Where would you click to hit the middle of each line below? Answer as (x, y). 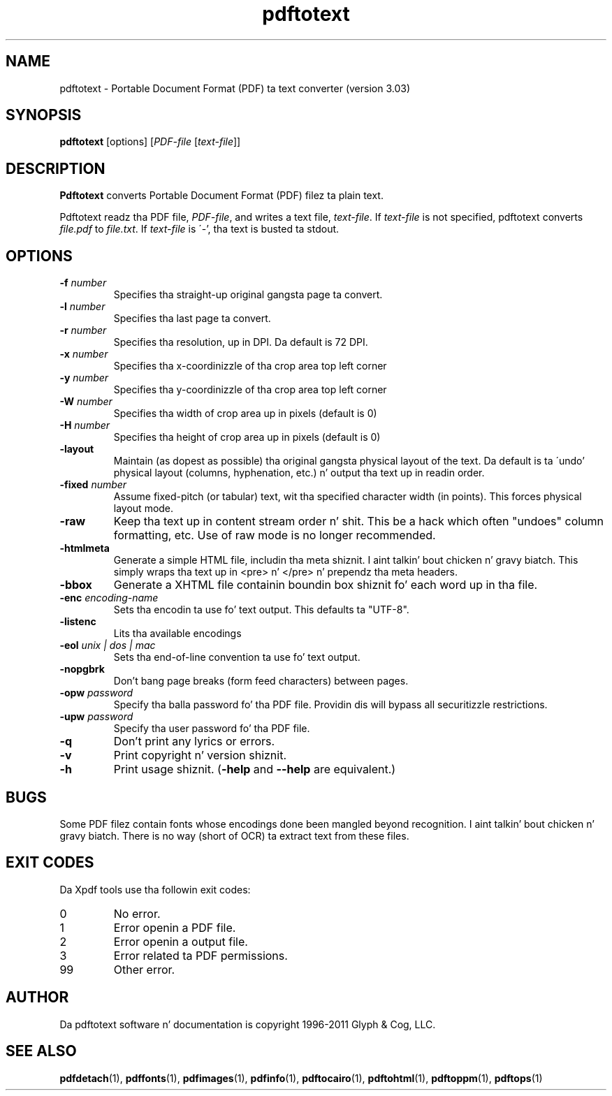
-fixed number (93, 485)
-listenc (78, 622)
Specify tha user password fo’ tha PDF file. (212, 729)
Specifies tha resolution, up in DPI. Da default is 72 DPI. (241, 342)
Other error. (144, 969)
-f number (83, 283)
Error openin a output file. (181, 941)
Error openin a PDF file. (175, 927)
